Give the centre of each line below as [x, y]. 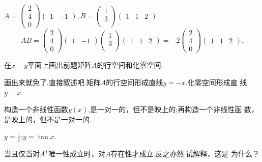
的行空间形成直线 [135, 82]
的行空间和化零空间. [130, 65]
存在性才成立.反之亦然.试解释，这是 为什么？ [185, 154]
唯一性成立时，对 [77, 154]
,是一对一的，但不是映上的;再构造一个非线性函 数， [173, 109]
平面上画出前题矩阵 [60, 65]
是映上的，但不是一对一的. [48, 119]
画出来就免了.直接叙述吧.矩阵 [52, 82]
